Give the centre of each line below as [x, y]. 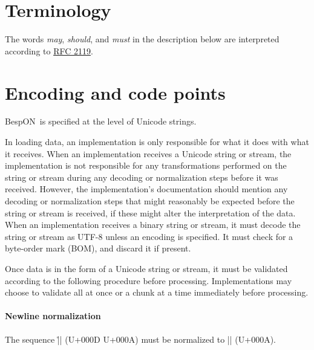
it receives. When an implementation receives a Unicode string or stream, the [148, 153]
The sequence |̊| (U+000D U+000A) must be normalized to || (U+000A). [140, 339]
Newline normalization [53, 316]
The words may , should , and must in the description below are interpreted [142, 39]
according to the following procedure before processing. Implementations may [149, 280]
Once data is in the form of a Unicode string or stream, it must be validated [146, 268]
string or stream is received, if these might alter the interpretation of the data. [150, 212]
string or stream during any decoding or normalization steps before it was [142, 177]
